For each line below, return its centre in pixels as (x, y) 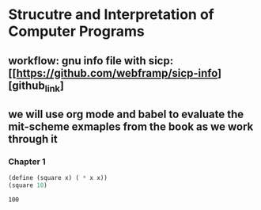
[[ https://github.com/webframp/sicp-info (113, 73)
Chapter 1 (27, 162)
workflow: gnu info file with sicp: (91, 61)
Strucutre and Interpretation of (112, 15)
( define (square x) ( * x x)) (58, 178)
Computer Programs (76, 31)
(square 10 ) (28, 185)
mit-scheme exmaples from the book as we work (131, 127)
